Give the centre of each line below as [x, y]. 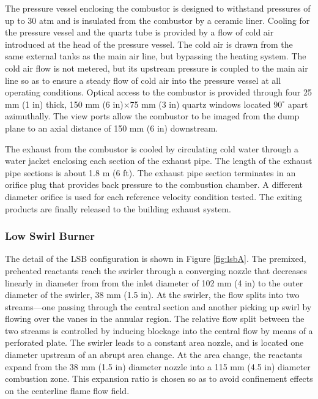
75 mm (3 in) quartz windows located [200, 104]
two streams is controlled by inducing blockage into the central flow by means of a [159, 330]
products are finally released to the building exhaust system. [118, 208]
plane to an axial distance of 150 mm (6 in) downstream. [112, 128]
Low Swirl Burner [50, 236]
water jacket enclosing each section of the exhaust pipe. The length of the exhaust [159, 161]
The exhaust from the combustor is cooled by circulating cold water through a [152, 148]
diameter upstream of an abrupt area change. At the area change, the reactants [154, 355]
